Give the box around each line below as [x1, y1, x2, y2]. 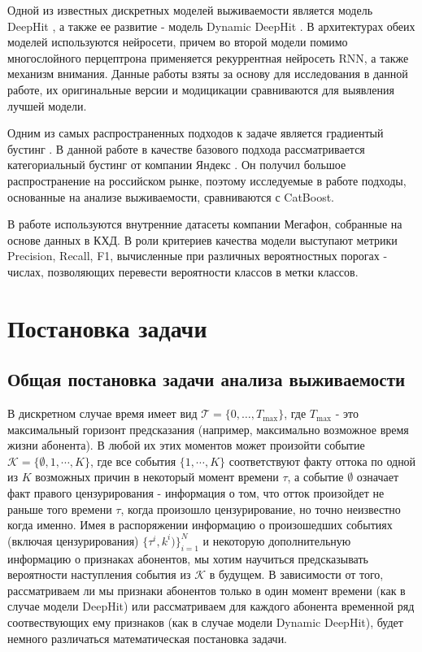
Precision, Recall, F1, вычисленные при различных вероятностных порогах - [7, 247, 388, 264]
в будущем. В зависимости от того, [209, 566, 384, 583]
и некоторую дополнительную [202, 532, 351, 549]
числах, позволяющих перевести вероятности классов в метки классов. [7, 263, 359, 280]
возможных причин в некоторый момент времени [35, 468, 279, 485]
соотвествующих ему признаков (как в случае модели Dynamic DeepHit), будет [7, 614, 403, 630]
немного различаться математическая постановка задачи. [7, 629, 288, 646]
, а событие [287, 468, 344, 485]
